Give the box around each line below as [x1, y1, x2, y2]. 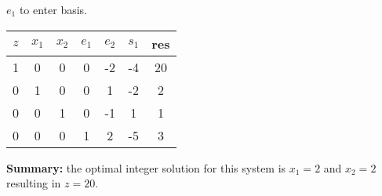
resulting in [6, 175, 61, 191]
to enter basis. [19, 2, 88, 17]
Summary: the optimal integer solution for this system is [6, 159, 286, 176]
